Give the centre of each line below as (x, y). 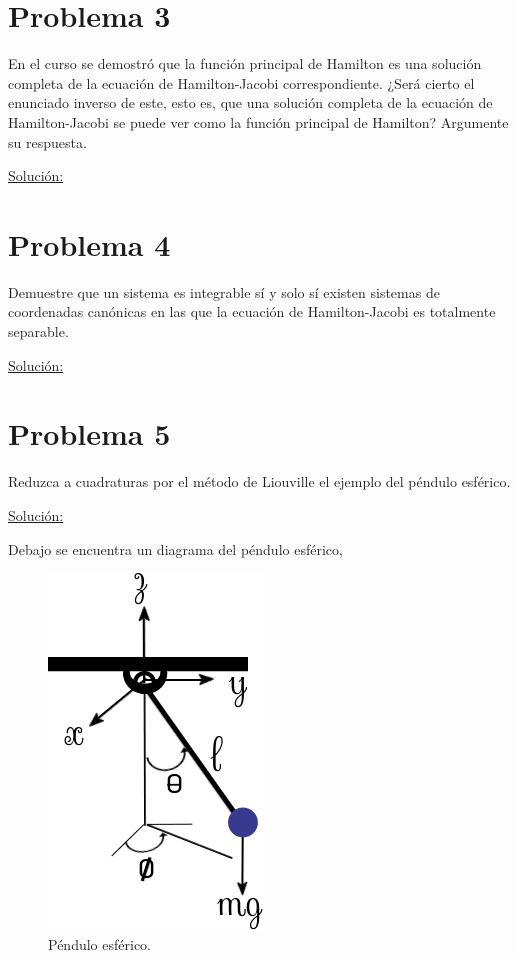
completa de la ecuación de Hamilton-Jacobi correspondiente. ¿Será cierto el (241, 82)
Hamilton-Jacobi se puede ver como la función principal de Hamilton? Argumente (258, 121)
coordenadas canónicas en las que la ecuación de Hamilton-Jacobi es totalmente (252, 311)
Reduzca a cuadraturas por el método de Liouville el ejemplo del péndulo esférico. (259, 481)
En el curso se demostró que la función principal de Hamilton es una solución (245, 63)
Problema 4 (89, 243)
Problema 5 (89, 433)
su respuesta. (47, 141)
